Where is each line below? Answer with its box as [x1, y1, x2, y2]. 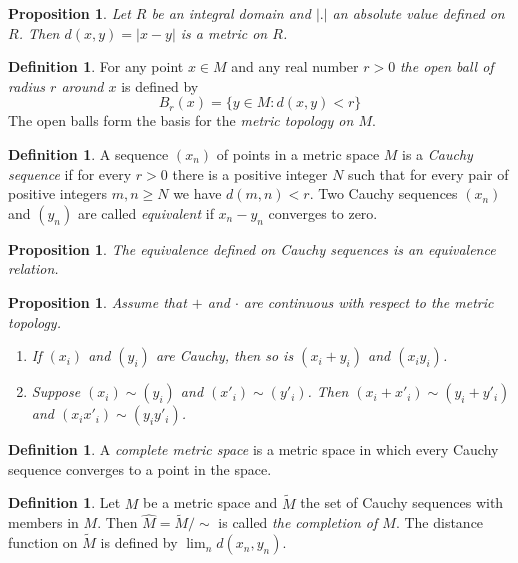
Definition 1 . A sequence [8, 143, 169, 164]
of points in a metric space [216, 143, 380, 164]
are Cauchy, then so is [155, 345, 294, 366]
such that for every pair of [348, 163, 509, 184]
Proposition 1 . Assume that [8, 291, 187, 312]
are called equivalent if [77, 202, 214, 223]
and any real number [231, 56, 359, 77]
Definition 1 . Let [8, 492, 121, 513]
